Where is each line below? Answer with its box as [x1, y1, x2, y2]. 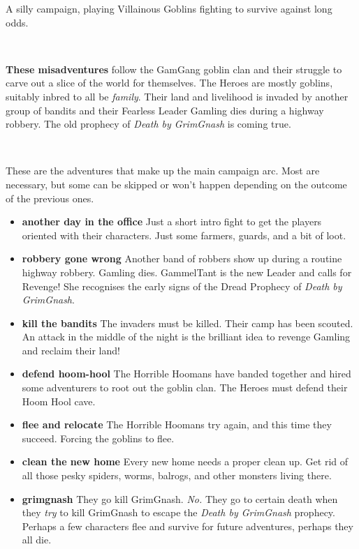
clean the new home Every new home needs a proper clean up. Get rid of [22, 454, 349, 469]
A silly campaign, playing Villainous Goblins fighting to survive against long [6, 1, 332, 15]
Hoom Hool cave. [22, 393, 96, 408]
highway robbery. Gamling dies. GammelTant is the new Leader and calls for [22, 264, 352, 279]
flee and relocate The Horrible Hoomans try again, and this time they [22, 417, 332, 432]
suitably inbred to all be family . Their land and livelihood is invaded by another [6, 89, 349, 103]
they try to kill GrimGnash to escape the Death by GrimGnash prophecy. [22, 505, 335, 520]
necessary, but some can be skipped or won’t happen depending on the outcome [6, 176, 347, 191]
